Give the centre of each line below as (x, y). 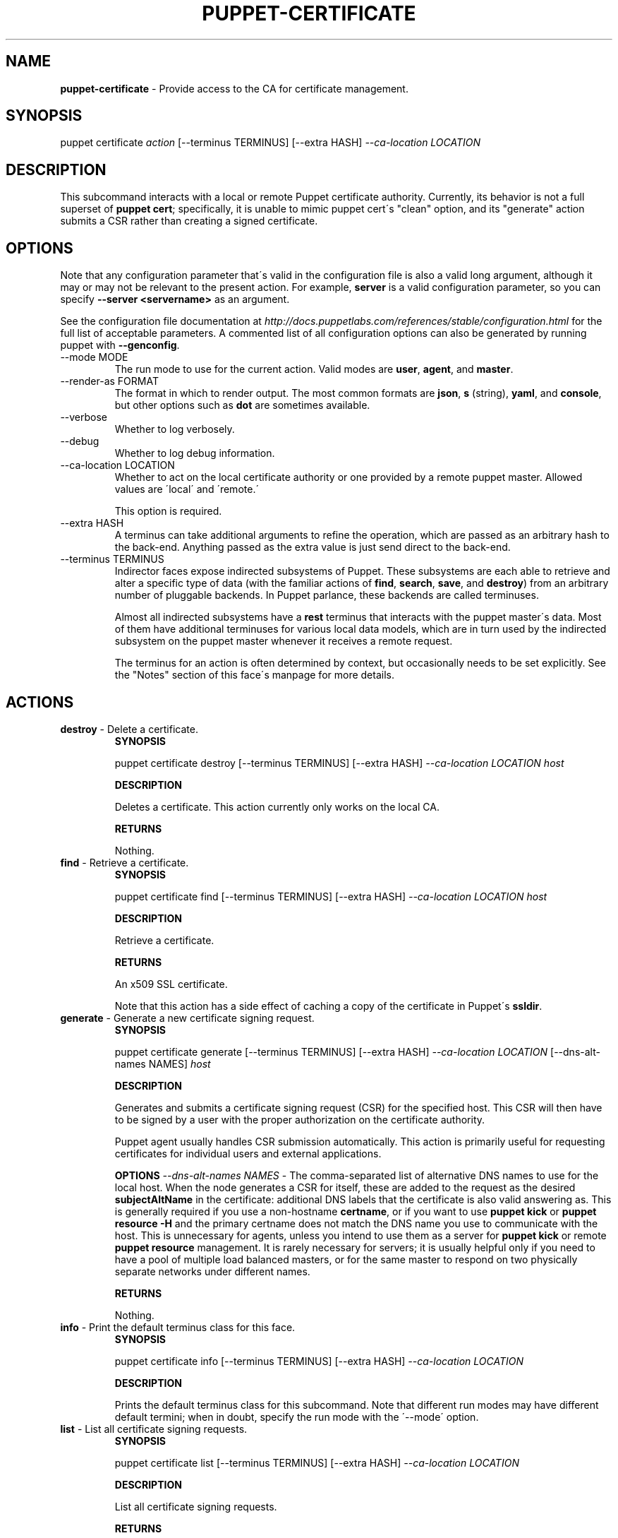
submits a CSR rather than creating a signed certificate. (189, 221)
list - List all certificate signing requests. (154, 1429)
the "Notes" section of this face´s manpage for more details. (254, 675)
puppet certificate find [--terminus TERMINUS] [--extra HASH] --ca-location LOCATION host (331, 896)
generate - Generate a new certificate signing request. (187, 1018)
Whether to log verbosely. (175, 429)
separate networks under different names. (212, 1271)
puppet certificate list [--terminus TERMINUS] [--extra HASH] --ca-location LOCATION (317, 1462)
